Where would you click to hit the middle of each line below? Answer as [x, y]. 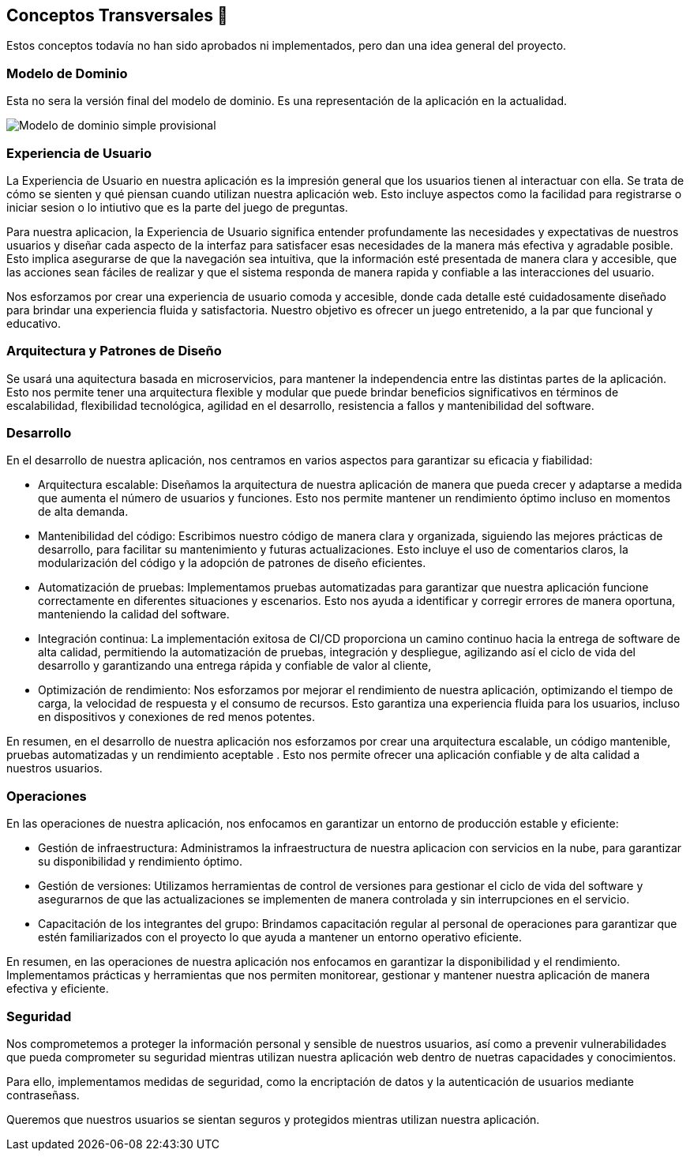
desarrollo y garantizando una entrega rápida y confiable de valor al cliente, [235, 666]
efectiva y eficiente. [58, 989]
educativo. [34, 323]
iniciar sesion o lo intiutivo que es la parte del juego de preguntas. [177, 207]
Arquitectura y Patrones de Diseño [114, 351]
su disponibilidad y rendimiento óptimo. [141, 862]
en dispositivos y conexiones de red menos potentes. [176, 717]
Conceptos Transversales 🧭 [117, 15]
